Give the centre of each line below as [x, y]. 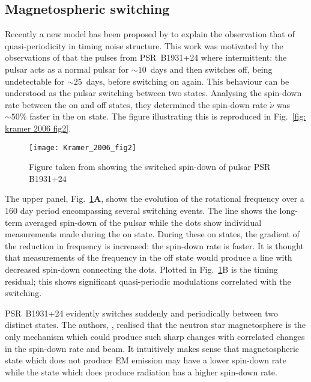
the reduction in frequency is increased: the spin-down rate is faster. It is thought [155, 245]
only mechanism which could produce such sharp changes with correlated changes [155, 336]
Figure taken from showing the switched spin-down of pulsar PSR [150, 167]
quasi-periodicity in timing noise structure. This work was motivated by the [144, 45]
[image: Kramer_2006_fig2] [83, 147]
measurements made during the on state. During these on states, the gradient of [152, 234]
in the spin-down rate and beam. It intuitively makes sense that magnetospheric [152, 348]
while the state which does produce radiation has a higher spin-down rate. [141, 371]
